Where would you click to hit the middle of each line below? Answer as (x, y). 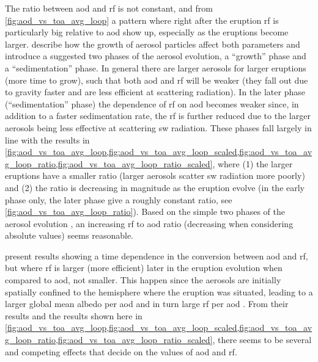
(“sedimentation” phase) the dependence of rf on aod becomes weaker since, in (152, 103)
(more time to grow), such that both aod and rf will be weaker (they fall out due (157, 80)
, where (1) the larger (253, 163)
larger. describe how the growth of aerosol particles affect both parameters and (153, 44)
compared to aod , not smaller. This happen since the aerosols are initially (143, 280)
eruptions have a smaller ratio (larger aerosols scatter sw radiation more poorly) (155, 176)
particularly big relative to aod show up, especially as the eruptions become (147, 32)
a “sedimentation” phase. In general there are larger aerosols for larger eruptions (156, 67)
